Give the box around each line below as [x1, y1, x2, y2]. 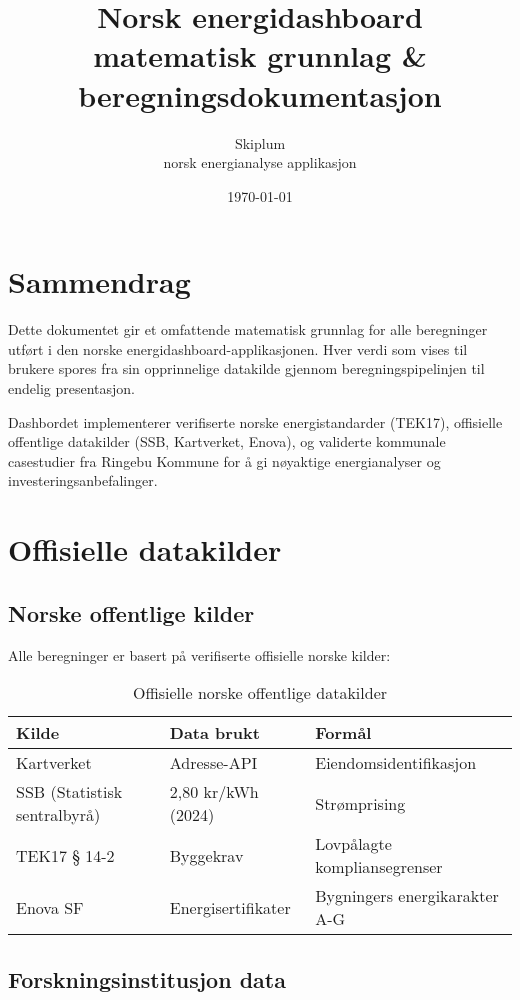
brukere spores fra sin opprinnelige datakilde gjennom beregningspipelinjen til [8, 358, 485, 379]
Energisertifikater [169, 895, 291, 919]
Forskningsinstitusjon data [8, 963, 286, 994]
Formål [315, 721, 372, 745]
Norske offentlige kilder [8, 597, 255, 628]
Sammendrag [8, 261, 191, 302]
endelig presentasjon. [8, 378, 135, 398]
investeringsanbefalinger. [8, 470, 158, 491]
